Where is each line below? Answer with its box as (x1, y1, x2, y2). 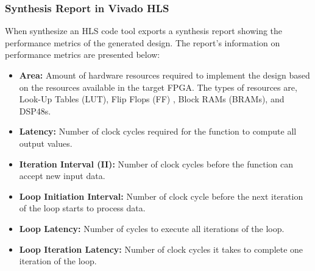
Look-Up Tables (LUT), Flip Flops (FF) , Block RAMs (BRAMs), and (19, 93, 285, 105)
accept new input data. (19, 169, 105, 182)
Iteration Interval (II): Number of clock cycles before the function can (19, 157, 294, 170)
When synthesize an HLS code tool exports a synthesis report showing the (5, 24, 283, 37)
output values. (19, 136, 73, 149)
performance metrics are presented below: (5, 48, 160, 61)
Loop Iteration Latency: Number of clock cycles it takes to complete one (19, 242, 303, 255)
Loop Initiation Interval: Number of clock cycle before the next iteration (19, 189, 303, 202)
